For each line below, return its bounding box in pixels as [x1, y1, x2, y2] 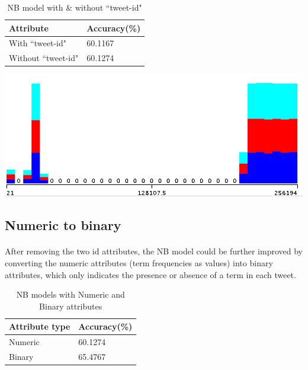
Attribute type [9, 320, 70, 333]
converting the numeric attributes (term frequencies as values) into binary [5, 256, 273, 269]
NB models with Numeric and [16, 288, 125, 301]
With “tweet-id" [9, 37, 67, 49]
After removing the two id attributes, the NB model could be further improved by [5, 245, 303, 257]
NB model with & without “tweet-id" [7, 1, 142, 13]
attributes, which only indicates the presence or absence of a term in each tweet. [5, 268, 296, 280]
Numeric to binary [5, 216, 121, 234]
